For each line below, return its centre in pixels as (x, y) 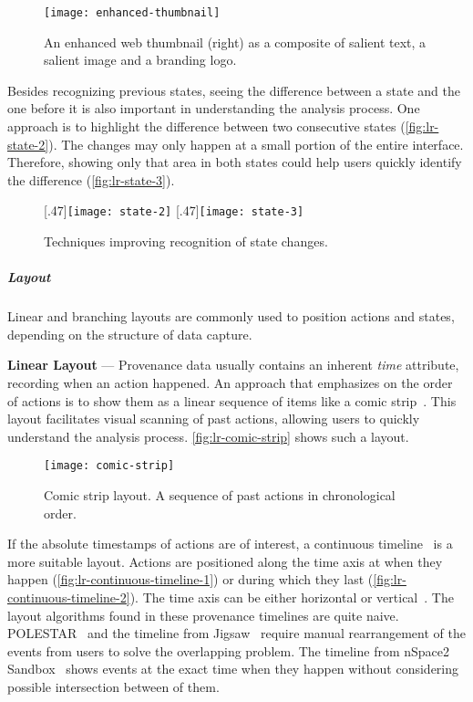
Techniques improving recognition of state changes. (186, 241)
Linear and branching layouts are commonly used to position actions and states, (231, 316)
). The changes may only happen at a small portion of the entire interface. (256, 144)
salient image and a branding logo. (140, 60)
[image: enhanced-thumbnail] (132, 13)
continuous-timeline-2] (69, 597)
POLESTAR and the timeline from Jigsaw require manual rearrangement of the (236, 633)
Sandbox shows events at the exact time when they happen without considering (233, 669)
